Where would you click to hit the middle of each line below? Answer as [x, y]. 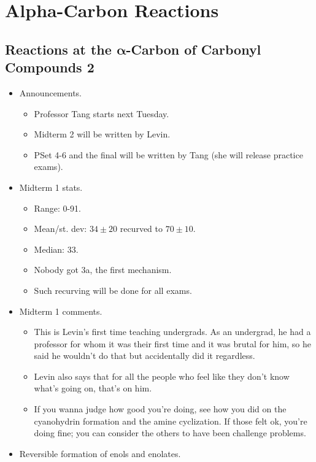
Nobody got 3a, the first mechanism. [103, 270]
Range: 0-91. [58, 208]
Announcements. [50, 92]
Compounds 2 [50, 67]
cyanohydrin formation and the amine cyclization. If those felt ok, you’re [171, 421]
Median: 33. [56, 249]
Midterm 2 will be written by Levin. [102, 134]
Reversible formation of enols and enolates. [100, 453]
